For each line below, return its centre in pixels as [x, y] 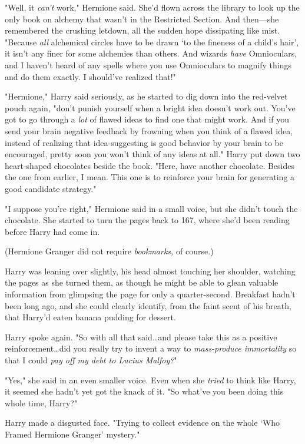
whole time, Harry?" [41, 402]
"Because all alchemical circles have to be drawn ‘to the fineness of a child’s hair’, [152, 42]
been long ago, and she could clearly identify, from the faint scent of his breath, [148, 305]
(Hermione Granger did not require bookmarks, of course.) [109, 251]
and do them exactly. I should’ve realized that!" [90, 76]
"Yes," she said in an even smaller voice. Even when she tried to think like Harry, [150, 380]
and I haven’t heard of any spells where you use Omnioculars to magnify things [148, 64]
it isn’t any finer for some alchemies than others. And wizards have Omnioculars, [151, 53]
